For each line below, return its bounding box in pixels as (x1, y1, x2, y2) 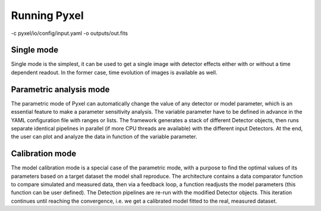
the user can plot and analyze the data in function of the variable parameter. (11, 133, 197, 140)
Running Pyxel (11, 9, 84, 22)
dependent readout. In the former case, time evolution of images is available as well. (11, 69, 218, 76)
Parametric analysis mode (11, 84, 110, 94)
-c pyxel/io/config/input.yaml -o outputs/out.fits (11, 30, 128, 37)
